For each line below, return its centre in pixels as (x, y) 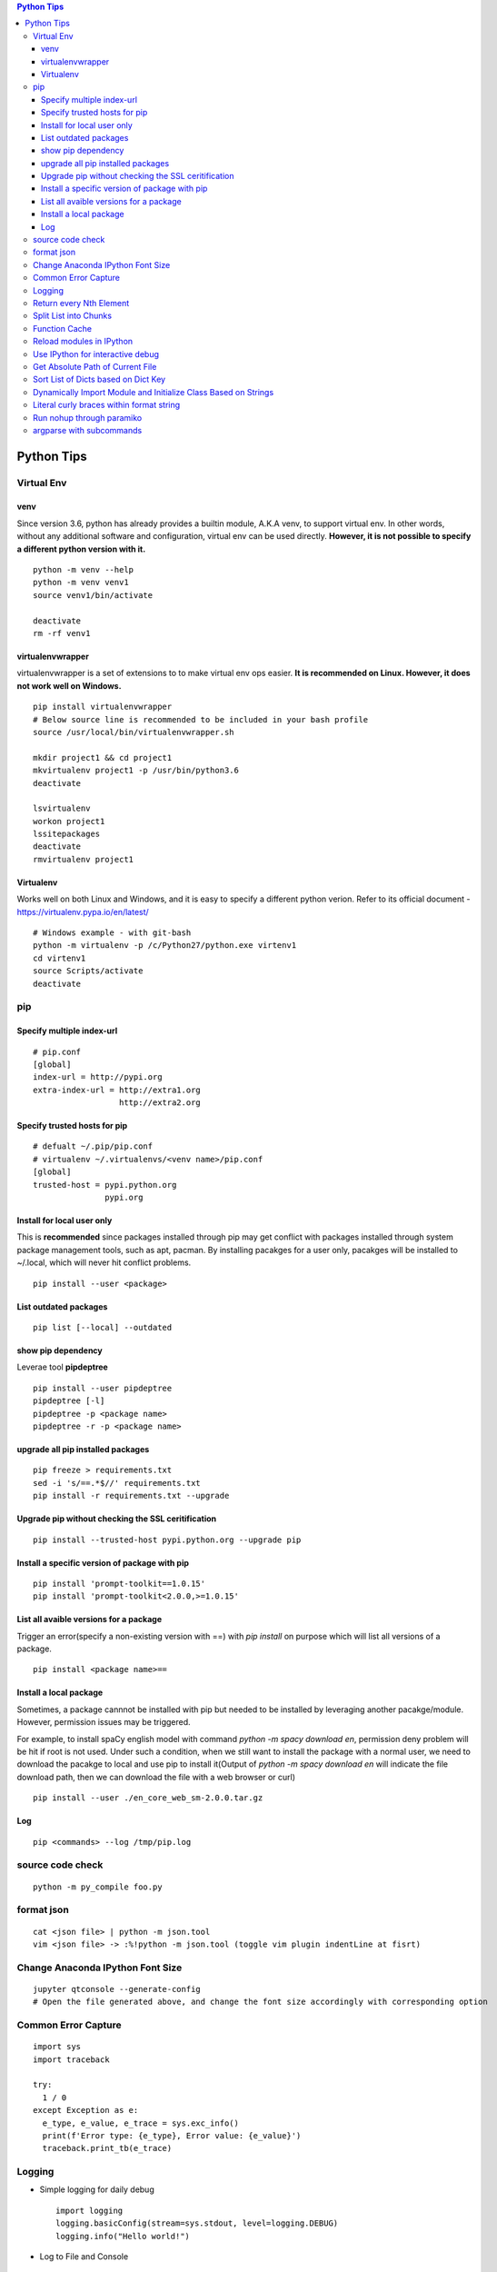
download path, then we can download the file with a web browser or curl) (156, 1777)
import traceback (71, 2059)
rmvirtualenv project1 (84, 859)
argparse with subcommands (88, 430)
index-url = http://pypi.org (98, 1077)
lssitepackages (67, 834)
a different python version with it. (81, 549)
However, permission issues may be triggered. (104, 1722)
